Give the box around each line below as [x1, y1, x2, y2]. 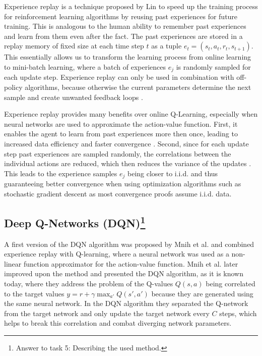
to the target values [4, 288, 64, 298]
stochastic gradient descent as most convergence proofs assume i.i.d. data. [4, 188, 232, 198]
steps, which [219, 308, 257, 318]
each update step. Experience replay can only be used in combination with [4, 72, 234, 82]
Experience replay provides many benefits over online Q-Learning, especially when [4, 109, 258, 119]
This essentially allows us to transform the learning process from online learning [4, 52, 251, 62]
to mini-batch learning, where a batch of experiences [4, 61, 166, 72]
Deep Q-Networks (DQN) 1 [4, 213, 146, 230]
